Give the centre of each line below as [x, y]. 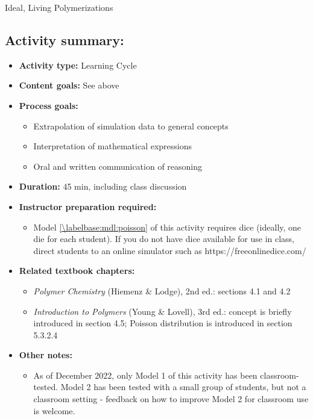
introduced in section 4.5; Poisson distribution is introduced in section [163, 323]
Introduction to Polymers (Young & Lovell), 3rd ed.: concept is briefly [163, 311]
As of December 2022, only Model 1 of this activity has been [145, 375]
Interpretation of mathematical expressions [113, 146]
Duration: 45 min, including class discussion [103, 186]
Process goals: [49, 105]
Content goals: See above [69, 85]
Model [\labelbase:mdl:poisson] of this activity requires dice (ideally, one [167, 227]
